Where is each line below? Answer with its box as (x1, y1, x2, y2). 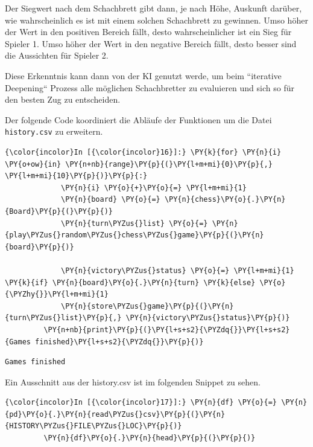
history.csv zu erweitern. (5, 125, 103, 138)
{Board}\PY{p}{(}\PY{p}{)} (5, 207, 113, 216)
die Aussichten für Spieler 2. (5, 49, 109, 62)
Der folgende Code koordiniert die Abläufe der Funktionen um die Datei (5, 113, 272, 126)
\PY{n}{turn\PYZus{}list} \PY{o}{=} (61, 219, 208, 228)
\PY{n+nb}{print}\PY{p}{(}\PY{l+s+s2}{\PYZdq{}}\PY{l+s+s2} (43, 325, 290, 334)
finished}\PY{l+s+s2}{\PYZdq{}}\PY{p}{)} (35, 337, 204, 346)
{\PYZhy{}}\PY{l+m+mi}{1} (5, 290, 109, 299)
